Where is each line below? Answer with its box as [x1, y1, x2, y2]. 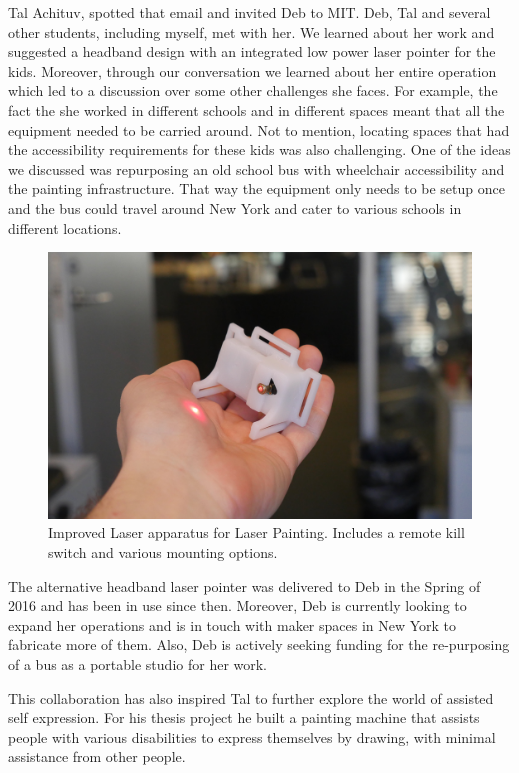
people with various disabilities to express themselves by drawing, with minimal [8, 726, 496, 747]
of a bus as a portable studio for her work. [8, 653, 268, 674]
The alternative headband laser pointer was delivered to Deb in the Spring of [8, 575, 481, 596]
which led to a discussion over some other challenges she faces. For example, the [8, 80, 498, 101]
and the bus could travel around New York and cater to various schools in [8, 197, 462, 218]
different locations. [8, 217, 122, 238]
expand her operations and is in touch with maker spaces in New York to [8, 614, 457, 635]
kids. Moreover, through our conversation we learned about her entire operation [8, 60, 497, 81]
